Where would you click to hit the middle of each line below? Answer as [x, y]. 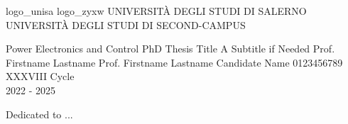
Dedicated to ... [39, 114]
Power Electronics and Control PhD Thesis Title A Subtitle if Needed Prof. [170, 49]
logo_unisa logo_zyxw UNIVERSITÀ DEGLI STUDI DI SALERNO [156, 11]
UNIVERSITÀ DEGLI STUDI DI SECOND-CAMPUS [126, 24]
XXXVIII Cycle [40, 76]
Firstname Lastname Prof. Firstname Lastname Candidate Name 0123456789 [174, 62]
